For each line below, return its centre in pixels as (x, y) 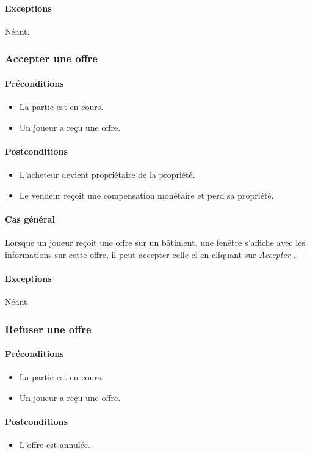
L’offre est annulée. (55, 445)
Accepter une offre (51, 58)
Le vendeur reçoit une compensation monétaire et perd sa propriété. (146, 195)
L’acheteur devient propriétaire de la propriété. (107, 175)
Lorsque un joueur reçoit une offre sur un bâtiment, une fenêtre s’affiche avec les (155, 242)
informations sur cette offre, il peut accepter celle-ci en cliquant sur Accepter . (150, 254)
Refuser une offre (48, 329)
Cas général (30, 219)
